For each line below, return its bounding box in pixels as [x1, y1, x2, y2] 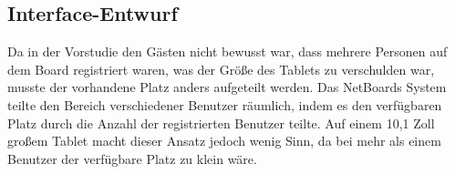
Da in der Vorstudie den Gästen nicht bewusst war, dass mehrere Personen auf [7, 42, 448, 61]
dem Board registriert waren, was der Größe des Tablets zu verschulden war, [7, 59, 435, 78]
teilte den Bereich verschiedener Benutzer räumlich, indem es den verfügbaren [7, 95, 442, 114]
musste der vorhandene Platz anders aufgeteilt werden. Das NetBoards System [7, 77, 447, 97]
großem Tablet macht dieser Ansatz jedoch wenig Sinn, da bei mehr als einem [7, 131, 441, 150]
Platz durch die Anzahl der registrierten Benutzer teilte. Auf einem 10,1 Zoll [7, 113, 435, 132]
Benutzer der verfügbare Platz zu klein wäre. [7, 148, 257, 168]
